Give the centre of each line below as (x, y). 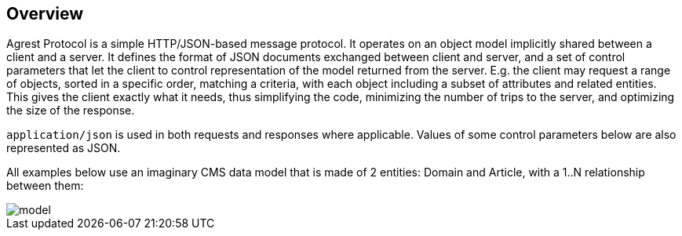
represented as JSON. (64, 148)
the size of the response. (71, 111)
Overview (45, 14)
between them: (45, 186)
